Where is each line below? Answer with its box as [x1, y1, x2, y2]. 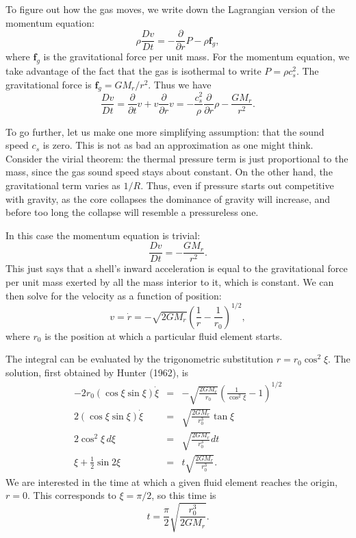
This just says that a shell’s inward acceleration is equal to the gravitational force [5, 261, 348, 276]
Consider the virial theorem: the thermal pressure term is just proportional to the [5, 151, 348, 165]
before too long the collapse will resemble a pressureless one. [5, 205, 259, 219]
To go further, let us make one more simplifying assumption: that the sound [5, 124, 325, 138]
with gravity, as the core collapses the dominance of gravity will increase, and [5, 191, 331, 206]
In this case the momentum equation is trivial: [5, 228, 201, 242]
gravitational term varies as [5, 178, 120, 192]
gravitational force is [5, 77, 92, 91]
